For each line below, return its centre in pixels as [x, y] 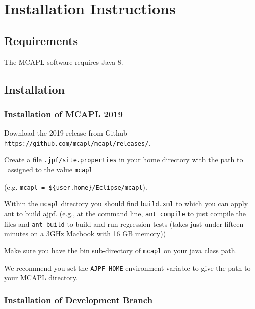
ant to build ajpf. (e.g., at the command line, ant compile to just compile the [125, 214]
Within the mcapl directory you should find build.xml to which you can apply [126, 204]
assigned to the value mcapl [50, 170]
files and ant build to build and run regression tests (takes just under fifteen [124, 223]
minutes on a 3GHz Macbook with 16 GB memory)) [85, 233]
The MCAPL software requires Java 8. [64, 61]
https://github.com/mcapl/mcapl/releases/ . [78, 142]
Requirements [41, 40]
